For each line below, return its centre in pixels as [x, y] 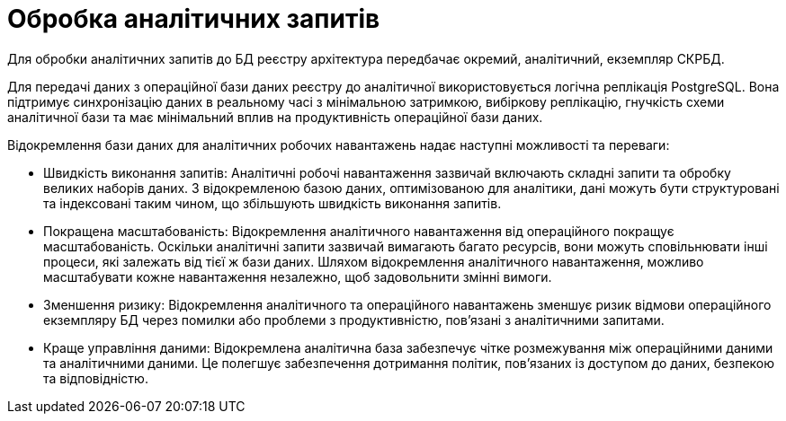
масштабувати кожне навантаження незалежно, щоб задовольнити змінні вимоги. [298, 276]
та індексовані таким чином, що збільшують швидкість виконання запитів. [272, 203]
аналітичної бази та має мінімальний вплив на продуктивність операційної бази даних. [275, 117]
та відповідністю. [96, 378]
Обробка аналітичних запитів [194, 19]
